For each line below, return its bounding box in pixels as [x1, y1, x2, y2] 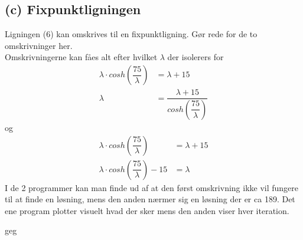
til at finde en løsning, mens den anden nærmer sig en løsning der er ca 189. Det [5, 193, 295, 205]
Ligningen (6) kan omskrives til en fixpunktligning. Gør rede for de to [5, 28, 258, 40]
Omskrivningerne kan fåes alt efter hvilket [5, 51, 158, 63]
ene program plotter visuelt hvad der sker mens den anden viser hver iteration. [5, 204, 289, 216]
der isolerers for [167, 51, 224, 63]
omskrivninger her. [5, 39, 73, 51]
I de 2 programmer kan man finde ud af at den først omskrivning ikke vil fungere [5, 181, 299, 193]
